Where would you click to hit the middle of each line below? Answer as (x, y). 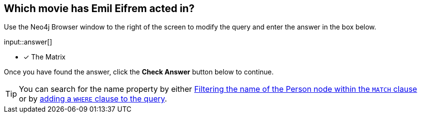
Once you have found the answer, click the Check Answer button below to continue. (139, 72)
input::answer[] (28, 42)
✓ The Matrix (45, 57)
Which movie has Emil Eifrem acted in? (99, 8)
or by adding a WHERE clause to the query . (93, 99)
